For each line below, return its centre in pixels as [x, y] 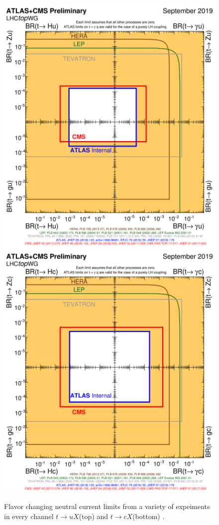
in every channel [29, 516]
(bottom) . [149, 516]
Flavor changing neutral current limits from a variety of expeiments [107, 506]
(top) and [94, 516]
